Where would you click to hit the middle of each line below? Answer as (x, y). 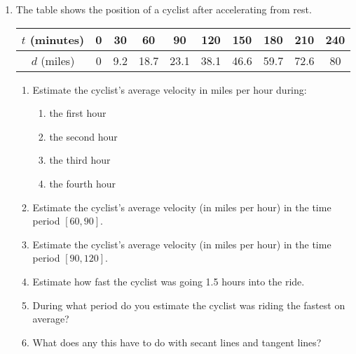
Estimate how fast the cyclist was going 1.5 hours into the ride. (169, 281)
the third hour (80, 160)
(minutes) (57, 39)
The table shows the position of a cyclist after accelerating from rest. (164, 9)
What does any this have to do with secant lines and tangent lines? (177, 342)
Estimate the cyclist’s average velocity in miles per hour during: (170, 89)
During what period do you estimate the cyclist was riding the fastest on (189, 305)
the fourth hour (83, 183)
